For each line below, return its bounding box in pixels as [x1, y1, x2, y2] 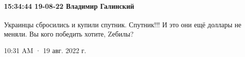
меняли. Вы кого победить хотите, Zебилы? [4, 29, 134, 39]
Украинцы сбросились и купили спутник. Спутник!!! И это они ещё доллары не [4, 19, 242, 29]
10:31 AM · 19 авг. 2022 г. [4, 45, 87, 55]
